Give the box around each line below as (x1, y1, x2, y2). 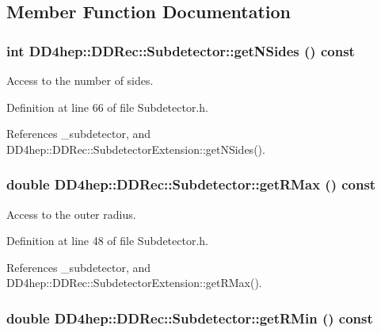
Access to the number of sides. (6, 72, 154, 88)
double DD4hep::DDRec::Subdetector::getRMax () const (6, 174, 376, 194)
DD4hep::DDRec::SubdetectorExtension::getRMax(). (6, 274, 262, 291)
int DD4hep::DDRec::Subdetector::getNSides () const (6, 40, 355, 60)
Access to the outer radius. (6, 205, 136, 222)
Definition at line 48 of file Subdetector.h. (6, 232, 208, 249)
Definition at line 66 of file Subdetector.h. (6, 98, 208, 115)
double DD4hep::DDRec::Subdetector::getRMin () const (6, 308, 373, 327)
